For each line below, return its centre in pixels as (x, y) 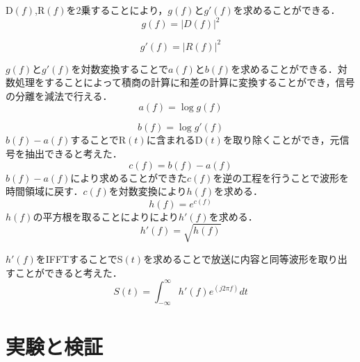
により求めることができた (129, 177)
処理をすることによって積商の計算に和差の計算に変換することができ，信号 (185, 82)
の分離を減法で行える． (59, 95)
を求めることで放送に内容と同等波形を (231, 258)
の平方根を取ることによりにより (106, 216)
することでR (98, 140)
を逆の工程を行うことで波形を (281, 177)
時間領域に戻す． (44, 191)
